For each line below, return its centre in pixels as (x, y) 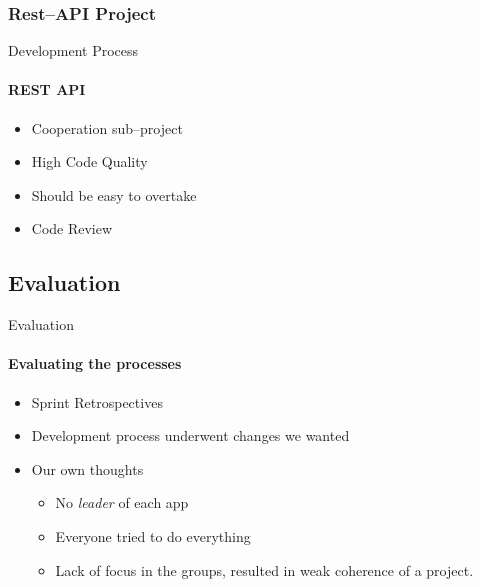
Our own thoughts (87, 468)
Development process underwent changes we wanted (190, 435)
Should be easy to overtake (114, 194)
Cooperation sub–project (107, 127)
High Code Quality (89, 161)
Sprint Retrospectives (97, 401)
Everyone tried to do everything (153, 535)
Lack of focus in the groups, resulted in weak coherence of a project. (264, 569)
